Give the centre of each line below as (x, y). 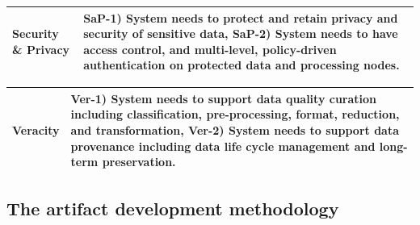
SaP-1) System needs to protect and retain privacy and (241, 17)
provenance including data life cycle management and (223, 146)
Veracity (36, 130)
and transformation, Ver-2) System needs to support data (235, 130)
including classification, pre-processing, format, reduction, (235, 114)
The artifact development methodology (173, 208)
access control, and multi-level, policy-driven (210, 49)
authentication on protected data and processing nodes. (241, 65)
